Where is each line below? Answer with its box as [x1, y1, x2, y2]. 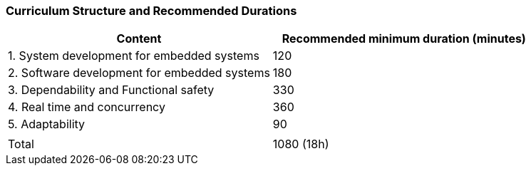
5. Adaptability [8, 117, 86, 132]
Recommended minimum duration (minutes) [282, 31, 526, 46]
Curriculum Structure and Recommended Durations [6, 4, 297, 18]
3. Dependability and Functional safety [8, 83, 215, 98]
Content [116, 31, 162, 46]
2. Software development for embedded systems [8, 66, 270, 81]
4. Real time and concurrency [8, 100, 165, 115]
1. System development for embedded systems [8, 48, 259, 63]
